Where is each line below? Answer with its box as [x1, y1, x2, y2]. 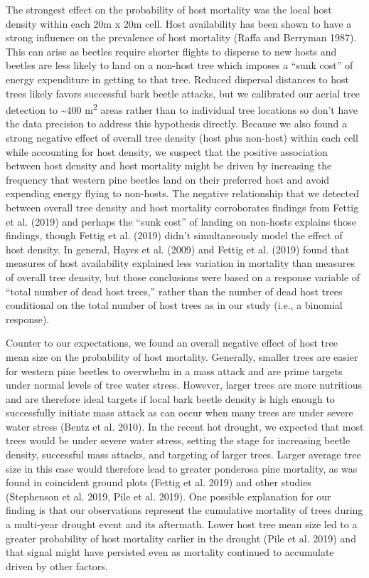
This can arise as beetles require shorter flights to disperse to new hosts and [6, 43, 337, 58]
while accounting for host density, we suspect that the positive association [6, 144, 328, 159]
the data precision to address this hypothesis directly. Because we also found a [6, 116, 348, 131]
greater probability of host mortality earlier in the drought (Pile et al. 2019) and [6, 530, 356, 545]
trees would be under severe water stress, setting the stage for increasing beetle [6, 433, 351, 448]
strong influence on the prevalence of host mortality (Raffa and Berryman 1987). [6, 30, 357, 45]
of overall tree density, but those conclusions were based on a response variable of [6, 269, 360, 284]
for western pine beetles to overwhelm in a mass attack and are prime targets [6, 363, 343, 378]
